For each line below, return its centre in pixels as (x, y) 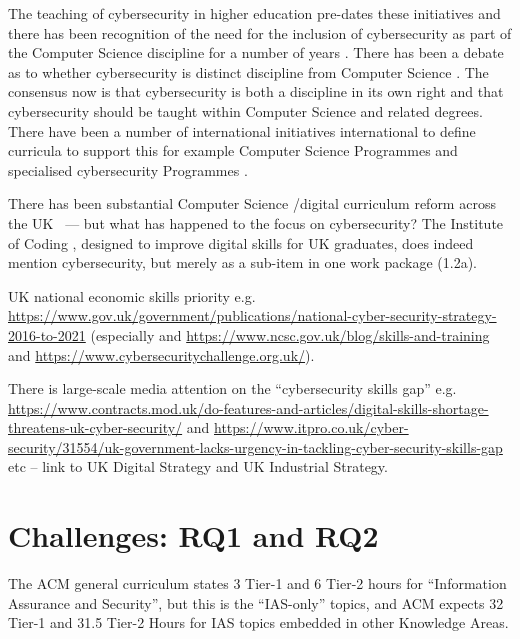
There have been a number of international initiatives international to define (242, 130)
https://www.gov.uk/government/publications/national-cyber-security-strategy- (252, 315)
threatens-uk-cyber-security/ (95, 427)
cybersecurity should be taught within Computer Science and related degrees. (245, 110)
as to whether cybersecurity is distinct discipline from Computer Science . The (248, 71)
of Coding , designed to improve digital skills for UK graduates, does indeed (241, 242)
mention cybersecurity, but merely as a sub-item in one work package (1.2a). (242, 262)
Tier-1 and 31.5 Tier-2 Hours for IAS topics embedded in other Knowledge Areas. (258, 622)
